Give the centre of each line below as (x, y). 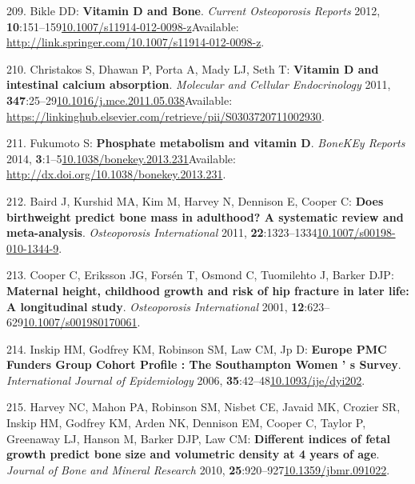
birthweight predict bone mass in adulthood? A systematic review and (205, 216)
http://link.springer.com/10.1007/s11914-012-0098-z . (136, 42)
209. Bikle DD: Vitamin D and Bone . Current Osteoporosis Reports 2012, (194, 10)
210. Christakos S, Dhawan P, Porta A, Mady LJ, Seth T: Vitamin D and (193, 68)
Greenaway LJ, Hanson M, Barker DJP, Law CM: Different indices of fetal (198, 438)
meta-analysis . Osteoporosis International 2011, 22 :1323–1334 (162, 232)
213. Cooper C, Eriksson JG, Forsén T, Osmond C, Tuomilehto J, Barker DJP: (200, 275)
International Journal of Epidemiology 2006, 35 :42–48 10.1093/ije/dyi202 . (186, 380)
